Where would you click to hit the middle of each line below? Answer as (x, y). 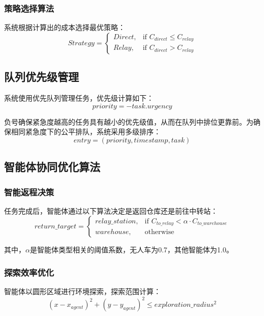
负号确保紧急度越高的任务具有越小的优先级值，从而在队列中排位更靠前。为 (129, 121)
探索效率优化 (29, 272)
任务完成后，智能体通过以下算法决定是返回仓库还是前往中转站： (111, 210)
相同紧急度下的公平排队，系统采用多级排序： (86, 132)
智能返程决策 (29, 192)
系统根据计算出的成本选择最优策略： (65, 27)
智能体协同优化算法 (52, 167)
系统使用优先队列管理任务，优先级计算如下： (79, 98)
